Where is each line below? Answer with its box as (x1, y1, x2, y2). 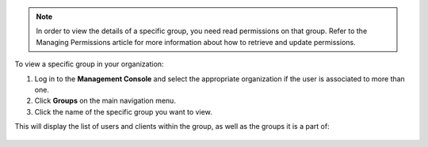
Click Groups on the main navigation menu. (34, 96, 176, 106)
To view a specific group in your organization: (14, 59, 164, 69)
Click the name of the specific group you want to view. (34, 107, 213, 116)
